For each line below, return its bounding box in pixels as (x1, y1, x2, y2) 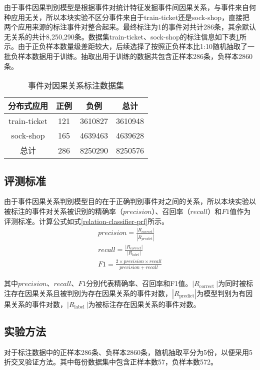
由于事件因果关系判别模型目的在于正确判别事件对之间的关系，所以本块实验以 (4, 196, 256, 206)
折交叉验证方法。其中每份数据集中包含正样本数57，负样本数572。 (4, 356, 217, 367)
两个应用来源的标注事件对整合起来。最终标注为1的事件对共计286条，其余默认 (4, 21, 256, 32)
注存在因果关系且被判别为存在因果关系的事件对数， (4, 287, 172, 298)
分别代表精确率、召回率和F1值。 (86, 278, 192, 288)
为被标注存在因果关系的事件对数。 (88, 298, 200, 309)
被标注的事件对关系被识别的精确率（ (4, 205, 123, 216)
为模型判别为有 (196, 287, 246, 298)
